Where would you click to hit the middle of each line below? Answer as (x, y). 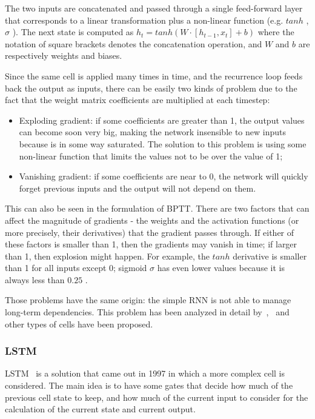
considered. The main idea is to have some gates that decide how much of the (149, 385)
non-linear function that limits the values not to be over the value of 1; (151, 156)
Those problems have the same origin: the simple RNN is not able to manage (148, 300)
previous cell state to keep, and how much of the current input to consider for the (157, 397)
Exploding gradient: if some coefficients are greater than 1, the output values (162, 120)
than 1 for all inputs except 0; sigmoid (76, 268)
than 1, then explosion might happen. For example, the (107, 256)
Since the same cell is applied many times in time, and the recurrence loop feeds (154, 75)
